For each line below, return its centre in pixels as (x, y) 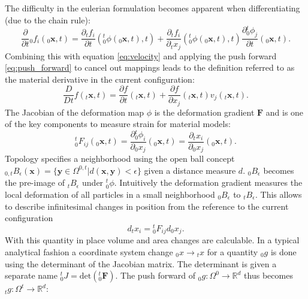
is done (283, 251)
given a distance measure (190, 170)
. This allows (278, 194)
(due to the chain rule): (48, 19)
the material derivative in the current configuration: (100, 79)
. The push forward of (155, 275)
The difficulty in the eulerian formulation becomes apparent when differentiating (153, 8)
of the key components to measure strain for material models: (118, 124)
